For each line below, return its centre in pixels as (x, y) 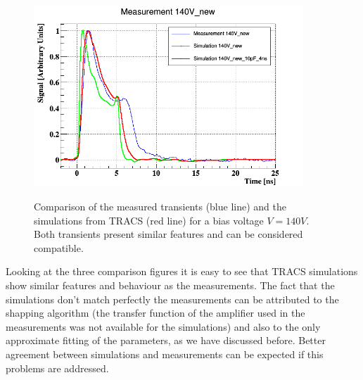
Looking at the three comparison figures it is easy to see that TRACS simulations (182, 271)
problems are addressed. (57, 368)
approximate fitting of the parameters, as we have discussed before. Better (166, 340)
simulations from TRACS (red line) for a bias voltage (149, 220)
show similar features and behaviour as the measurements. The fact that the (170, 285)
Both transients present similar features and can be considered (168, 234)
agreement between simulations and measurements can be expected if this (165, 354)
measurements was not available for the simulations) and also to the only (163, 326)
